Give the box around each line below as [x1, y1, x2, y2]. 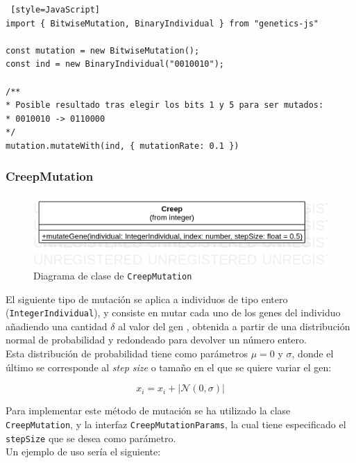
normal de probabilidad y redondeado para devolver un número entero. [6, 332, 307, 347]
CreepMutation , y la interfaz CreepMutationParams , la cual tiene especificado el [6, 416, 346, 431]
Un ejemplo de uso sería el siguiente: [6, 444, 161, 459]
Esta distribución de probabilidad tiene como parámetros [6, 346, 248, 361]
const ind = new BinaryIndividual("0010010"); [6, 59, 224, 70]
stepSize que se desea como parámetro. [6, 430, 176, 445]
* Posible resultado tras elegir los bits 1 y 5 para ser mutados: [6, 100, 324, 111]
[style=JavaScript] [10, 5, 101, 15]
